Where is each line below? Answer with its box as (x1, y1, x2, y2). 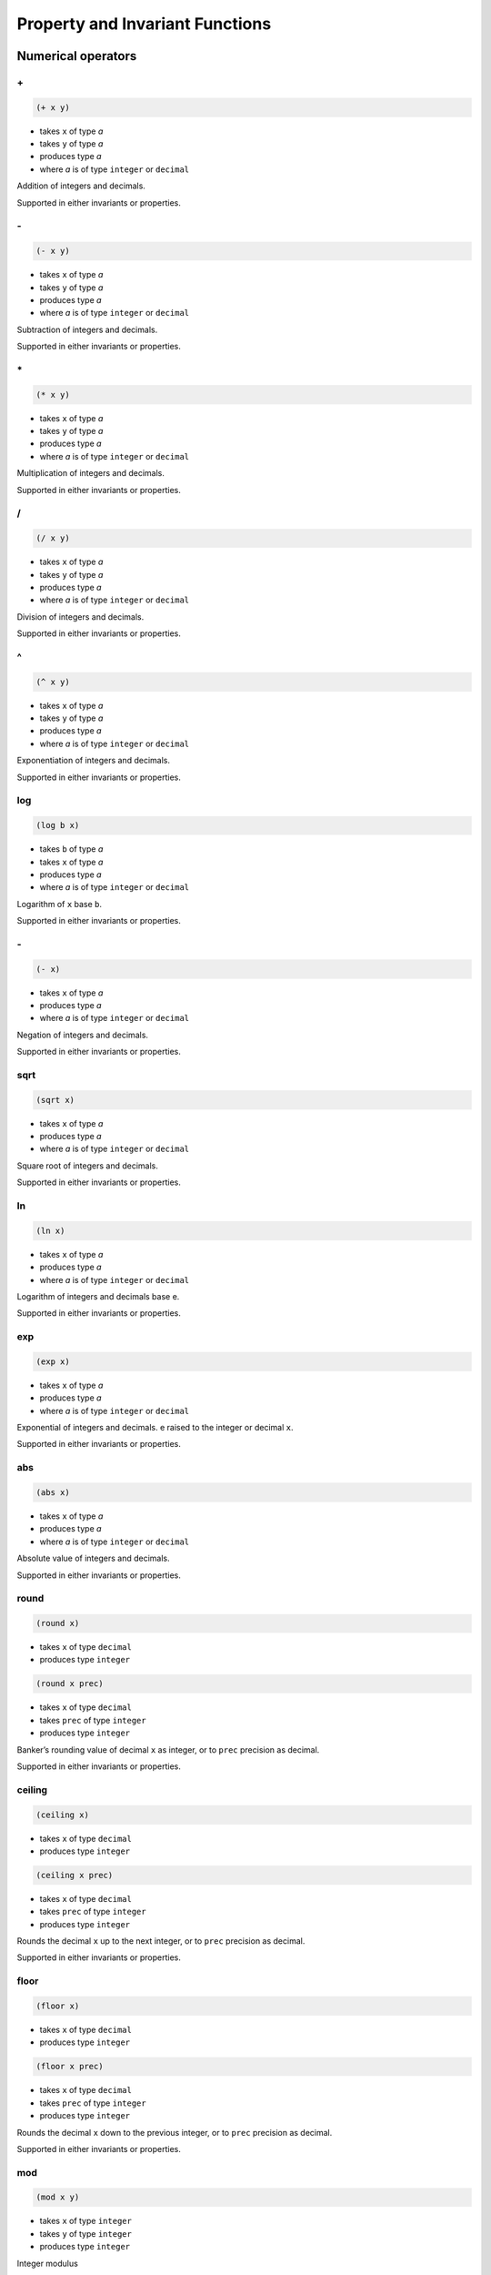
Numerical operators (16, 48, 137, 64)
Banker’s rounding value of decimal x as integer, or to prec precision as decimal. (16, 1744, 320, 1755)
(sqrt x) (35, 1095, 75, 1105)
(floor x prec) (35, 2061, 104, 2072)
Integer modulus (16, 2258, 79, 2269)
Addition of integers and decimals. (16, 180, 145, 191)
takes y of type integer (39, 2228, 132, 2239)
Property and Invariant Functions (16, 14, 272, 34)
